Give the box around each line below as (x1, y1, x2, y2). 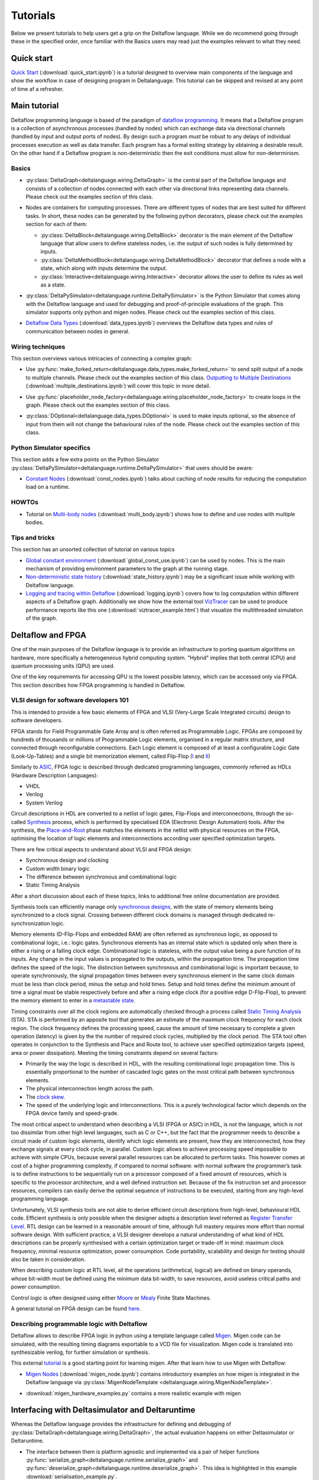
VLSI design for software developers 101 (11, 696, 129, 704)
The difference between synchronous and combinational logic (25, 873, 177, 880)
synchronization (11, 919, 50, 926)
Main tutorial (11, 101, 59, 111)
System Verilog (25, 799, 63, 806)
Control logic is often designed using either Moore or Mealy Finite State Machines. (11, 1294, 211, 1301)
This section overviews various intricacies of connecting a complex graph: (11, 355, 192, 362)
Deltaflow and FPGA (11, 630, 87, 641)
